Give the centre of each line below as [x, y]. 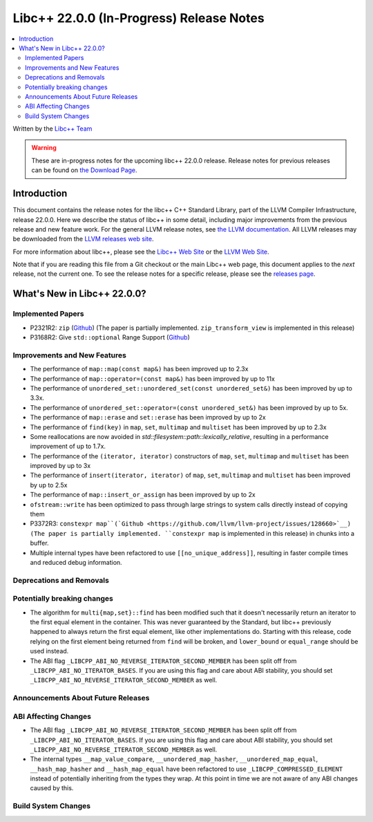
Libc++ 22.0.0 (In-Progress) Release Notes [139, 18]
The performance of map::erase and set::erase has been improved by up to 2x [148, 418]
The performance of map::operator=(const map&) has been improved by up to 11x [153, 379]
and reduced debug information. [76, 562]
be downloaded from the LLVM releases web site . [83, 239]
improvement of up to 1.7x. [68, 447]
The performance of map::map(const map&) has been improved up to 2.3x [139, 369]
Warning [44, 148]
